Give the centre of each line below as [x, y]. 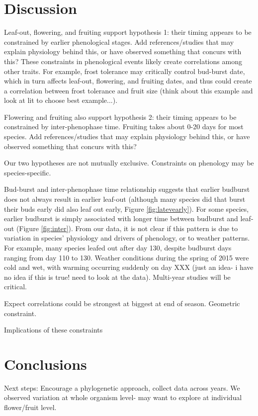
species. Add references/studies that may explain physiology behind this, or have [127, 136]
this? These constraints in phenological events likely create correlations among [123, 61]
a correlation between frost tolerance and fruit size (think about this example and [129, 90]
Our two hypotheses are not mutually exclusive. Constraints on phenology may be [129, 163]
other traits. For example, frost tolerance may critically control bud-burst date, [125, 71]
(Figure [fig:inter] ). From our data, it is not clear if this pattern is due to [127, 228]
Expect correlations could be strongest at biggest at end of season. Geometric [122, 303]
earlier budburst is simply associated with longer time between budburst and [121, 218]
